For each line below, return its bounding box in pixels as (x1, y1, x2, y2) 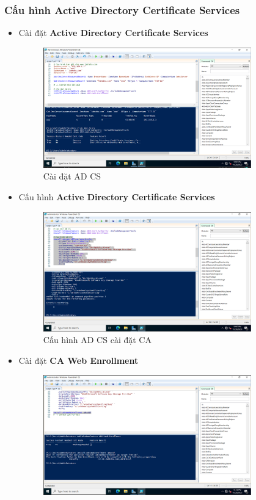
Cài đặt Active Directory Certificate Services (18, 26, 208, 39)
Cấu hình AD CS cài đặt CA (43, 333, 152, 346)
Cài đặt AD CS (43, 170, 101, 183)
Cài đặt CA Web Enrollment (18, 353, 139, 366)
